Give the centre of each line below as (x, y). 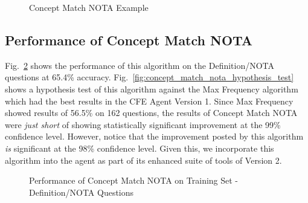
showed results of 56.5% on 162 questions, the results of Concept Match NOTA (151, 113)
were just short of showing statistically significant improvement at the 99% (143, 124)
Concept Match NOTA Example (89, 7)
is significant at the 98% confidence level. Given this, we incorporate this (140, 148)
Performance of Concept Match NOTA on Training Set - (134, 180)
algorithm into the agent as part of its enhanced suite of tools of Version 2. (143, 160)
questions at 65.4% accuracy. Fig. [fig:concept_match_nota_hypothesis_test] (149, 77)
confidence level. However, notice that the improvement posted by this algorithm (154, 136)
